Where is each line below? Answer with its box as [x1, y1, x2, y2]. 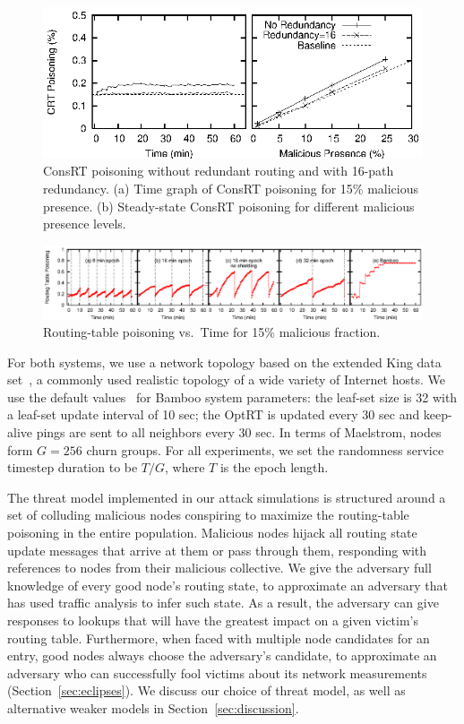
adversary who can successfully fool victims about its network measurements [7, 663, 427, 682]
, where [165, 458, 205, 477]
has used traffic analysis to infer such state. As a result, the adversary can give [7, 593, 439, 612]
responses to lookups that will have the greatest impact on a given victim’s [7, 611, 419, 630]
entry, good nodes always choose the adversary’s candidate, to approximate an [7, 646, 437, 665]
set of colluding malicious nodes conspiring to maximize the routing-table [7, 505, 409, 524]
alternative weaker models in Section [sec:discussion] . [7, 698, 299, 717]
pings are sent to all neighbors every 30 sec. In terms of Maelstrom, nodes [36, 423, 442, 442]
